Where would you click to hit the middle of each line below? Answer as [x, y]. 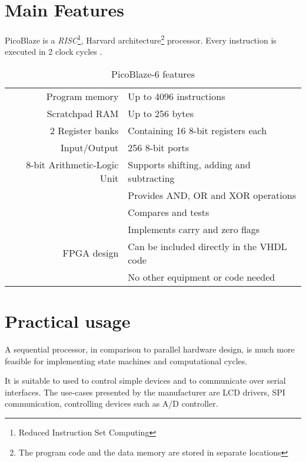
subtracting [151, 178]
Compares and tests [169, 212]
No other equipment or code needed [202, 277]
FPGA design [91, 253]
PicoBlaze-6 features [153, 74]
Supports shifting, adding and [189, 164]
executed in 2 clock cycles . [54, 51]
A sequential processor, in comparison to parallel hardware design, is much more [150, 349]
